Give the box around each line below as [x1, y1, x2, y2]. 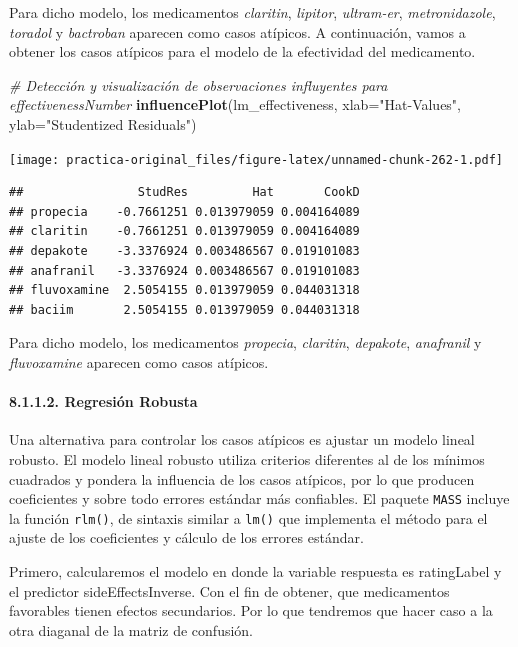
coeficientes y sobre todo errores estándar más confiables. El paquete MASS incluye [9, 488, 510, 509]
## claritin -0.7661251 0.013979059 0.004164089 [9, 224, 360, 239]
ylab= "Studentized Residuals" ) [9, 113, 197, 134]
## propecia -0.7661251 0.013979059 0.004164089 [9, 204, 360, 219]
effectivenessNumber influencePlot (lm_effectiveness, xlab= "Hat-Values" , [9, 94, 462, 115]
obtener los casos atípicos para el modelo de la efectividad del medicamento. [9, 41, 476, 62]
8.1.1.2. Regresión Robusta [9, 391, 198, 412]
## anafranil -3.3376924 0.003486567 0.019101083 [9, 263, 360, 278]
